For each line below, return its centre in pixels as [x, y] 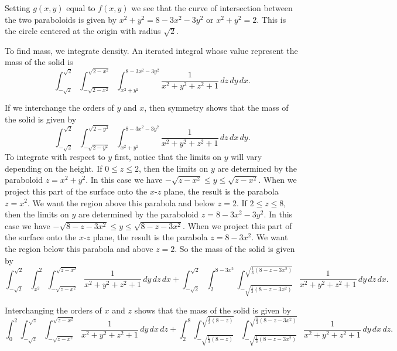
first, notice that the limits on [168, 157]
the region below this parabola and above [79, 248]
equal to [81, 8]
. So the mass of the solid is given [235, 248]
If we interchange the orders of [59, 108]
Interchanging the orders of [53, 310]
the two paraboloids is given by [61, 19]
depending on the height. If [54, 168]
